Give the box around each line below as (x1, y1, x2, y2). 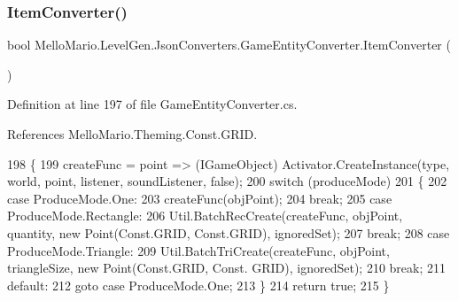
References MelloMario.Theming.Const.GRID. (7, 125, 258, 143)
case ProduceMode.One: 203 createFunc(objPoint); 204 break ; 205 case (7, 189, 392, 207)
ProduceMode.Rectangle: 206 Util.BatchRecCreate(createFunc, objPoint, (7, 206, 403, 225)
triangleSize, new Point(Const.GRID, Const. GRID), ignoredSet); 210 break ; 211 (7, 259, 446, 277)
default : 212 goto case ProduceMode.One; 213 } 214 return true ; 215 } (7, 275, 390, 294)
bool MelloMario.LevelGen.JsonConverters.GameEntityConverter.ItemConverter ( (7, 35, 451, 54)
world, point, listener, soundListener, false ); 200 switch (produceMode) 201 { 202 (7, 172, 447, 190)
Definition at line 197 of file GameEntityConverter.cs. (7, 95, 298, 113)
